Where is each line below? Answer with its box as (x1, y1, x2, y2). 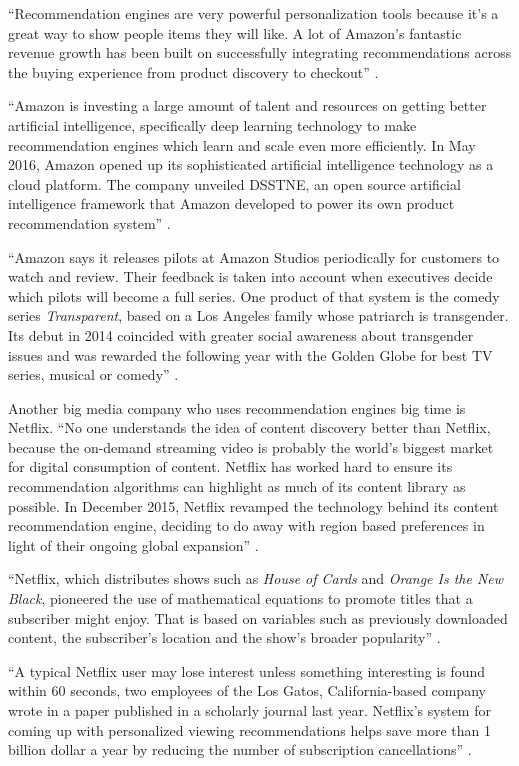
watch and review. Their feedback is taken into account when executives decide (8, 266, 493, 287)
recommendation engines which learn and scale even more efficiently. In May (8, 134, 476, 155)
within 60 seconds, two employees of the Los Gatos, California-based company (8, 680, 486, 701)
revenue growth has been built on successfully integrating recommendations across (8, 42, 512, 63)
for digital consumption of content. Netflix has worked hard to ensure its (8, 456, 453, 477)
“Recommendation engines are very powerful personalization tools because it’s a (8, 3, 499, 23)
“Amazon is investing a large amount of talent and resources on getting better (8, 95, 487, 116)
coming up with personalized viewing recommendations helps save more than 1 (8, 719, 492, 740)
